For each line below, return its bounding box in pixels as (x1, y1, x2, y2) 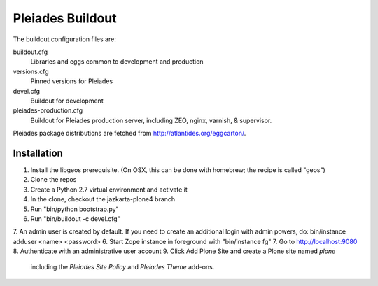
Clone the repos (30, 176, 77, 184)
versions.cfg (13, 67, 49, 76)
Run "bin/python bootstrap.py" (30, 205, 119, 213)
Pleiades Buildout (13, 10, 117, 26)
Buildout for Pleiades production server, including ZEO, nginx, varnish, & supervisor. (30, 116, 272, 124)
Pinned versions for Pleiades (30, 77, 113, 85)
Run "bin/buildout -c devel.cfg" (30, 214, 120, 223)
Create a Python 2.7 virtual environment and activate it (30, 185, 188, 194)
